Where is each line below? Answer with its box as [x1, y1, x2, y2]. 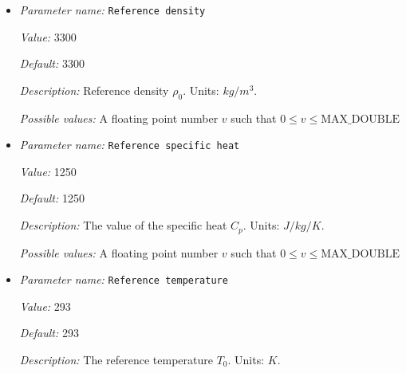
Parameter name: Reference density [19, 2, 206, 18]
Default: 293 [19, 324, 79, 341]
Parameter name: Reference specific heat [19, 136, 240, 153]
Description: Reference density [19, 81, 169, 98]
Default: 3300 [19, 55, 85, 72]
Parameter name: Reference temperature [19, 271, 228, 288]
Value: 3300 [19, 28, 77, 45]
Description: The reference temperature [19, 351, 213, 367]
